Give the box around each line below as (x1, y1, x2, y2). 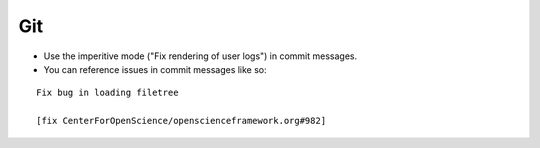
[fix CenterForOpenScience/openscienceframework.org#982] (36, 115, 327, 127)
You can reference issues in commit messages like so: (43, 63, 267, 75)
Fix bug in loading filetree (36, 87, 179, 99)
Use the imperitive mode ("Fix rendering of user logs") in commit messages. (43, 50, 358, 62)
